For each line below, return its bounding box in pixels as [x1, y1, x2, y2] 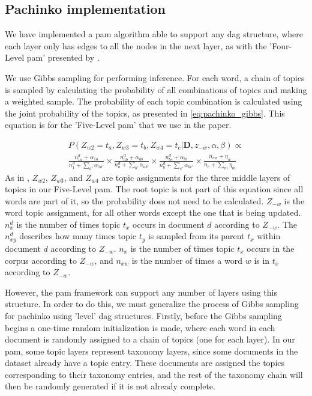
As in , [5, 171, 29, 183]
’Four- [269, 39, 292, 52]
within [257, 230, 281, 242]
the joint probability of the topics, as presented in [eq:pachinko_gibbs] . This [5, 106, 285, 119]
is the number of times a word [131, 254, 243, 266]
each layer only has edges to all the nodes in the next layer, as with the [5, 39, 267, 52]
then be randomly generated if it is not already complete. [5, 380, 215, 392]
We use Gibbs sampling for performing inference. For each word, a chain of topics [5, 71, 305, 84]
